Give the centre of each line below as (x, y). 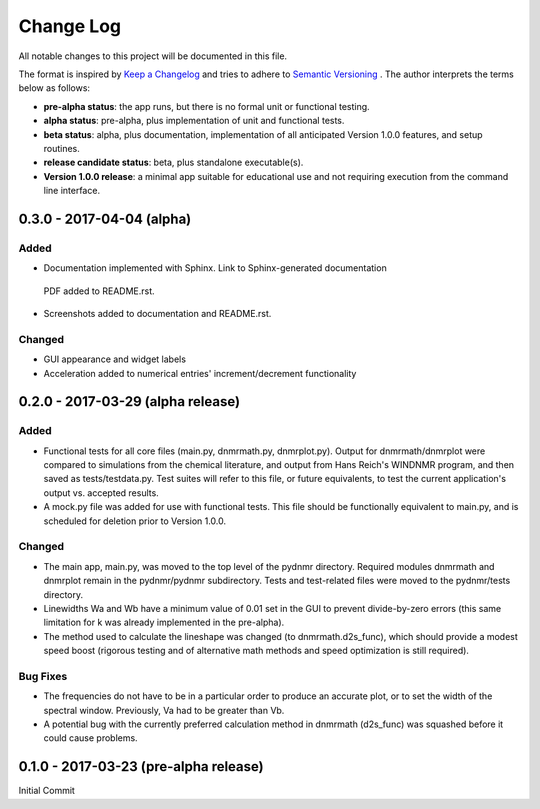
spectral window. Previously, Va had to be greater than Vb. (164, 710)
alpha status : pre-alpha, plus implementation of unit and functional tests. (194, 121)
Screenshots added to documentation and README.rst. (157, 313)
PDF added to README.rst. (99, 291)
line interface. (71, 191)
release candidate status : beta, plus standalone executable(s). (173, 162)
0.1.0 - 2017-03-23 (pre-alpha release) (141, 766)
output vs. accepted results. (101, 492)
